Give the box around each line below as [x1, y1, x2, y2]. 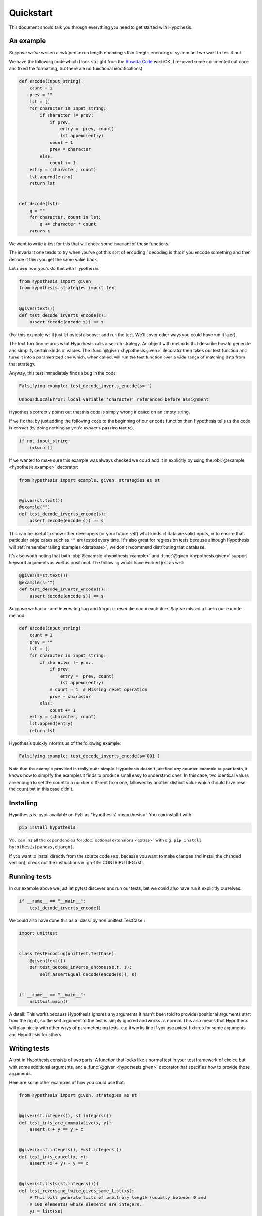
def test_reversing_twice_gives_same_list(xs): [19, 1188, 134, 1194]
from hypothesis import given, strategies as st [19, 1092, 137, 1098]
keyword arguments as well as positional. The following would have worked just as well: [9, 560, 184, 566]
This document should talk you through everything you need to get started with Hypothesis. [9, 24, 193, 30]
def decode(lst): [19, 201, 61, 207]
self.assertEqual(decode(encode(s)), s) [39, 971, 137, 977]
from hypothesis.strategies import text [19, 285, 116, 291]
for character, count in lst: [29, 215, 101, 220]
